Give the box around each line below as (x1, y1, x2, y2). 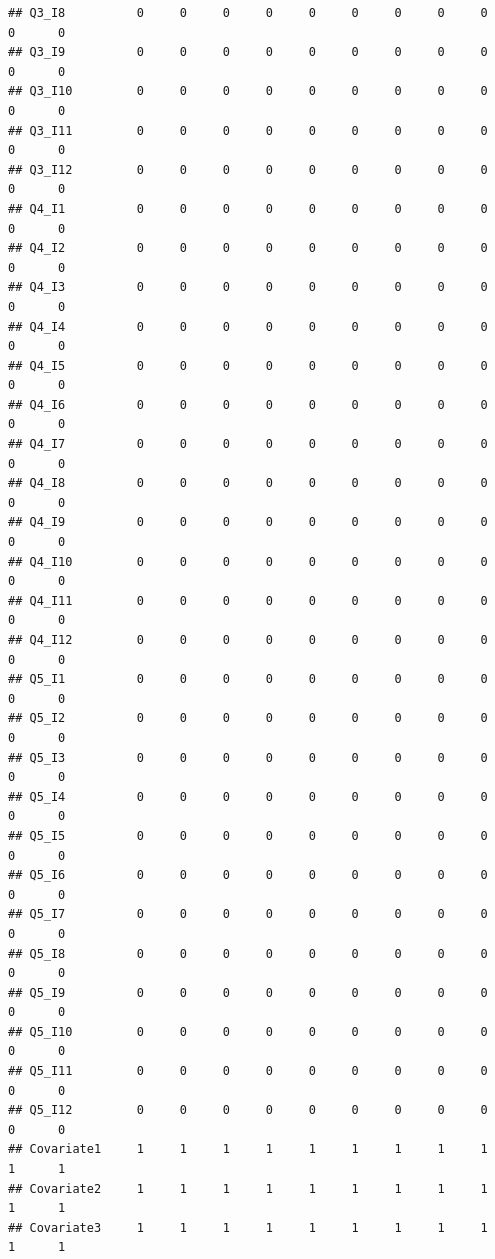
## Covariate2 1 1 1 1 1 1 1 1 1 (8, 1181, 488, 1196)
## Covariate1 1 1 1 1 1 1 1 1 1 (8, 1142, 488, 1157)
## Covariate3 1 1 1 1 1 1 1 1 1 (8, 1220, 488, 1235)
